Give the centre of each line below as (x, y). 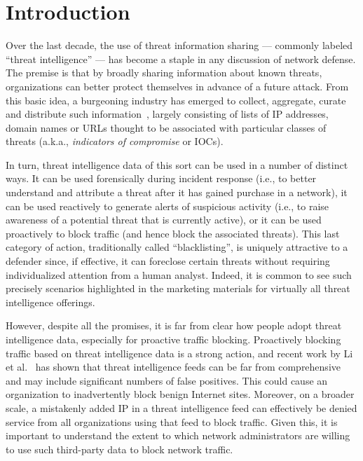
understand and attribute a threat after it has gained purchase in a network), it (177, 192)
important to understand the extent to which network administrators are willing (178, 435)
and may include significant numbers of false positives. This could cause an (167, 380)
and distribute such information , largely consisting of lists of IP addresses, (167, 114)
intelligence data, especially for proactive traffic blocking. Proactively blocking (173, 339)
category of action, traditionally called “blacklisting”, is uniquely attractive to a (177, 247)
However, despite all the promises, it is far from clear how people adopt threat (174, 325)
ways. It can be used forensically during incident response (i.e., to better (161, 178)
